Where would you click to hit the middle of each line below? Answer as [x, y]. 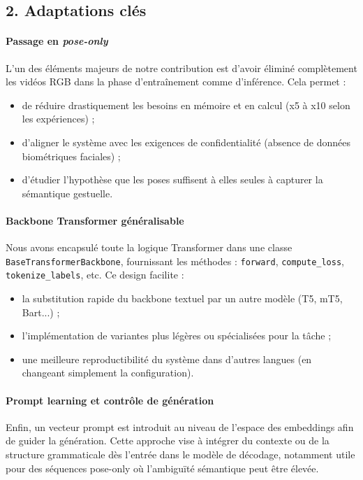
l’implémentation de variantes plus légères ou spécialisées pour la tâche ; [177, 336]
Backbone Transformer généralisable [95, 220]
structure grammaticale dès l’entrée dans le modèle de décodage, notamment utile [180, 454]
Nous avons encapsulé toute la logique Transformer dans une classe [149, 247]
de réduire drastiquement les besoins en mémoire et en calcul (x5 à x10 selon [186, 105]
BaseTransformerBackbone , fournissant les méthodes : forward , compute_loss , [175, 261]
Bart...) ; [41, 312]
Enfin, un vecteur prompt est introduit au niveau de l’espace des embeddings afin [180, 426]
